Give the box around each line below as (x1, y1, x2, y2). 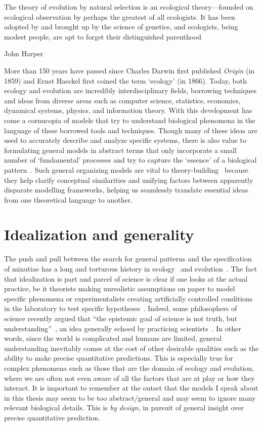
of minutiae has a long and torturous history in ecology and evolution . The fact (4, 263, 257, 274)
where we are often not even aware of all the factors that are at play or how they (4, 372, 255, 383)
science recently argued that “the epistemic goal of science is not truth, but (4, 313, 237, 323)
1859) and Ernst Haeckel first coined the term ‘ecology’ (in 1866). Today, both (4, 75, 247, 86)
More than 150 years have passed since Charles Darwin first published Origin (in (4, 65, 255, 75)
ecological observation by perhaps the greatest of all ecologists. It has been (4, 11, 235, 22)
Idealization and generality (4, 224, 194, 245)
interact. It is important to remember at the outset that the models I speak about (4, 382, 258, 393)
